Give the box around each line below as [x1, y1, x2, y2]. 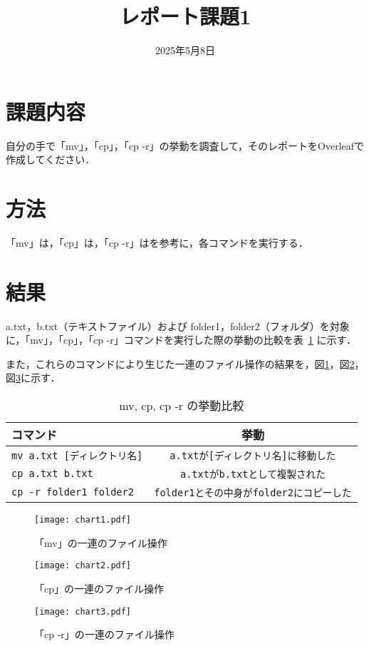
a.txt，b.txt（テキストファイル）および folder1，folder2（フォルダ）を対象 [6, 318, 350, 333]
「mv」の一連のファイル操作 [34, 535, 167, 550]
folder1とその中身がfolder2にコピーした [154, 487, 352, 499]
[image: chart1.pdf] [34, 515, 132, 525]
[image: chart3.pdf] [34, 606, 132, 617]
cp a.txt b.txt [11, 468, 93, 480]
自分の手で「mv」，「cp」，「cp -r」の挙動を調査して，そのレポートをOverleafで [6, 138, 365, 153]
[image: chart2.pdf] [34, 560, 132, 571]
